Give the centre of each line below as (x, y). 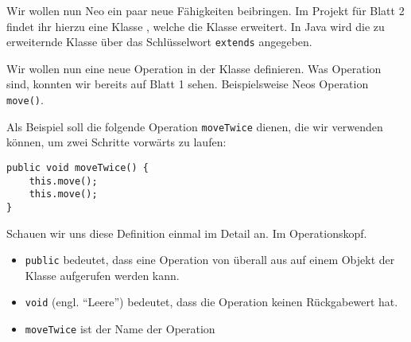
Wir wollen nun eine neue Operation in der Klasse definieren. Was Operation (194, 68)
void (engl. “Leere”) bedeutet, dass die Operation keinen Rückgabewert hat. (211, 302)
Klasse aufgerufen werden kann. (102, 275)
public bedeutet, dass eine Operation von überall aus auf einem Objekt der (210, 260)
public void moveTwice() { (78, 167)
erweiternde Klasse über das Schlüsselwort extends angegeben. (159, 42)
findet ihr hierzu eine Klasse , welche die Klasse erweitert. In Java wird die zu (196, 26)
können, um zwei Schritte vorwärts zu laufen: (116, 142)
